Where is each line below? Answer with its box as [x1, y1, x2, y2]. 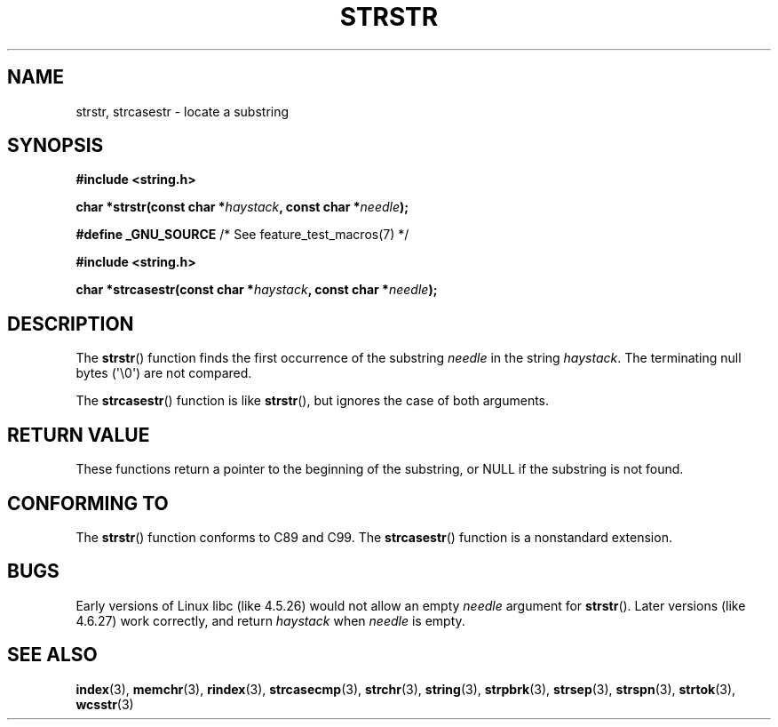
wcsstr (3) [75, 696, 134, 712]
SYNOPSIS [7, 134, 104, 157]
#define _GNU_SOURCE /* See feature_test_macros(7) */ [75, 227, 409, 243]
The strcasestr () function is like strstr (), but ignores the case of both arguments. [75, 393, 550, 409]
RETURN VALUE [7, 423, 150, 446]
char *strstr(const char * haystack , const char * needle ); [75, 199, 409, 215]
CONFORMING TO [7, 491, 169, 515]
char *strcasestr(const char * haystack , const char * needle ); [75, 282, 438, 298]
